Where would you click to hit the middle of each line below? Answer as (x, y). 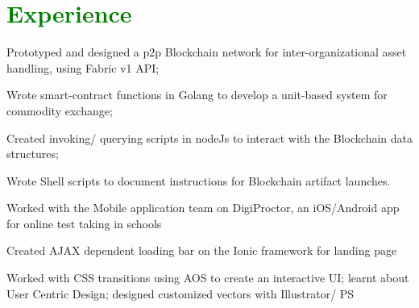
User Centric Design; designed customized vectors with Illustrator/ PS (180, 293)
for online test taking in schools (84, 223)
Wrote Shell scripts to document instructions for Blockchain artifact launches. (199, 180)
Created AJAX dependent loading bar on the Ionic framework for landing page (202, 250)
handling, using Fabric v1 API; (83, 67)
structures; (33, 154)
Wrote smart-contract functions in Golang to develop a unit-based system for (197, 95)
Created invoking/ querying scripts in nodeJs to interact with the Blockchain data (210, 137)
